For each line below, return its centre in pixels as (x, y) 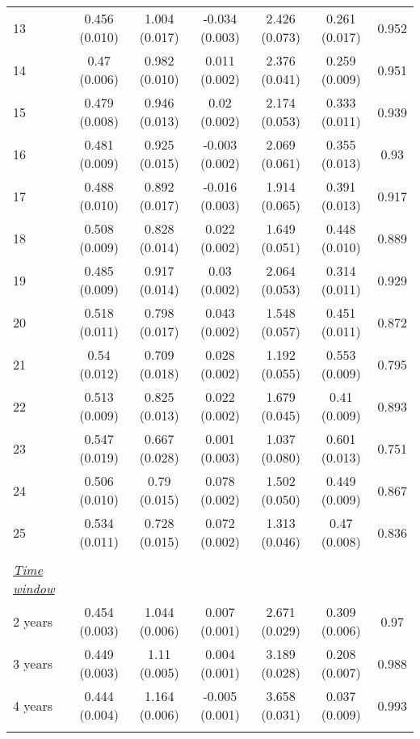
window (34, 588)
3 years (33, 663)
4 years (33, 705)
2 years (33, 621)
